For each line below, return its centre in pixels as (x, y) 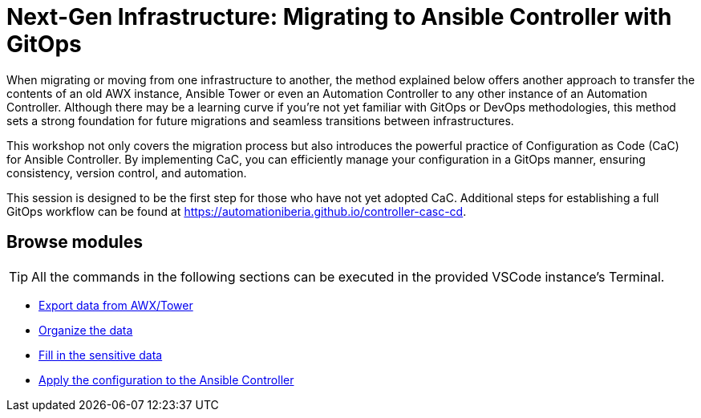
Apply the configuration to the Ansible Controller (166, 379)
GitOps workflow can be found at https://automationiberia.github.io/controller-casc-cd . (237, 211)
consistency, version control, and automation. (127, 172)
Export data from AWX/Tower (116, 305)
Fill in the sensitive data (101, 355)
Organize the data (86, 330)
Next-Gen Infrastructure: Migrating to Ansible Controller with (339, 17)
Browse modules (75, 242)
